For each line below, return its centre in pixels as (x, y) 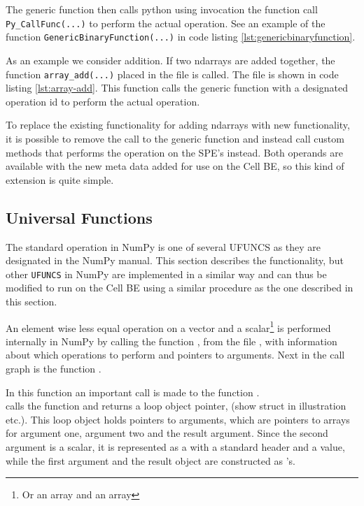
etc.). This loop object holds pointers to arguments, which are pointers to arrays (178, 419)
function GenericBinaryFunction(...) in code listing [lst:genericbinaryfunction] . (181, 37)
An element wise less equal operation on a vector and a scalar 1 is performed (168, 326)
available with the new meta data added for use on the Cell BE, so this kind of (175, 166)
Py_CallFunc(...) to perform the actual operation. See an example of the (166, 23)
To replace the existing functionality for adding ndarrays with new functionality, (178, 125)
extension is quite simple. (60, 179)
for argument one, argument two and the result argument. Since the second (167, 433)
